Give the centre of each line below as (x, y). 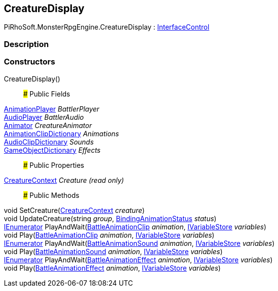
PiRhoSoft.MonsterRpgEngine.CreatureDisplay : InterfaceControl (107, 27)
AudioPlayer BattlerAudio (44, 117)
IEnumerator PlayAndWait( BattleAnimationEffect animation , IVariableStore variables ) (138, 259)
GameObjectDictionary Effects (52, 150)
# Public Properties (54, 165)
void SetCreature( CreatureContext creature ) (74, 210)
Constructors (30, 62)
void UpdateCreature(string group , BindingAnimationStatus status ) (110, 218)
